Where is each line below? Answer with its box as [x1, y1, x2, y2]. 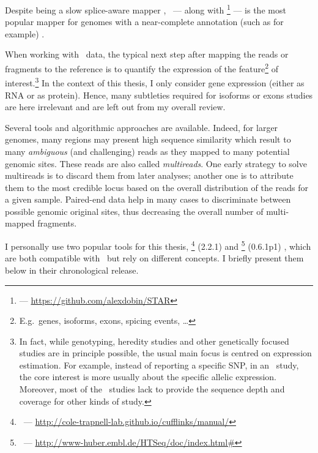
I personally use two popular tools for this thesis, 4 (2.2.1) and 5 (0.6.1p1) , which [5, 238, 311, 252]
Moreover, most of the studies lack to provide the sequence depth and [19, 383, 285, 395]
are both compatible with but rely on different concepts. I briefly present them [5, 252, 304, 264]
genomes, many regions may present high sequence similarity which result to [5, 133, 291, 146]
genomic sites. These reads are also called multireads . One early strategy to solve [5, 157, 307, 170]
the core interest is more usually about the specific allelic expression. [19, 370, 276, 383]
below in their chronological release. [5, 263, 139, 276]
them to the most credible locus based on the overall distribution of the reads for [5, 181, 309, 193]
